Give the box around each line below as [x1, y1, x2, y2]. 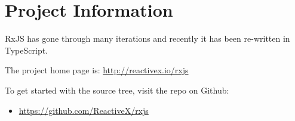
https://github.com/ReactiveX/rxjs [19, 104, 149, 116]
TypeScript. [5, 44, 48, 56]
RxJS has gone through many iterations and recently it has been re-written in [5, 32, 290, 45]
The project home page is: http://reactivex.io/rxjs [5, 64, 189, 76]
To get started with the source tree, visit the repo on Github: [5, 83, 229, 96]
